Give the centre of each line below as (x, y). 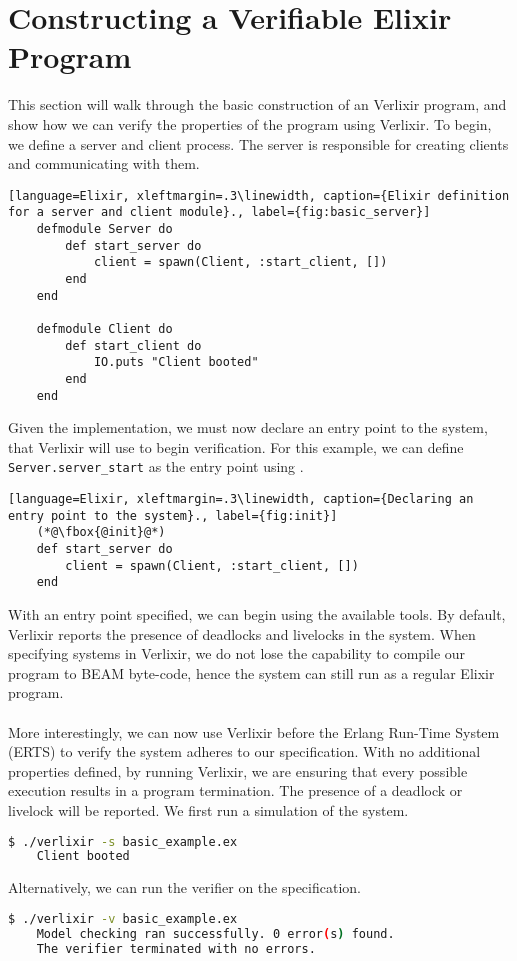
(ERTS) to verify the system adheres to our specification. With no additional (244, 751)
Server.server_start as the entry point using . (156, 466)
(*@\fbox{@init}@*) (101, 532)
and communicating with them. (104, 163)
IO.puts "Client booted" (176, 362)
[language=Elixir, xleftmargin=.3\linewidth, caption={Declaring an (241, 499)
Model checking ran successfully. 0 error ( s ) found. (215, 933)
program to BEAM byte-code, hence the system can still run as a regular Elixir (251, 672)
